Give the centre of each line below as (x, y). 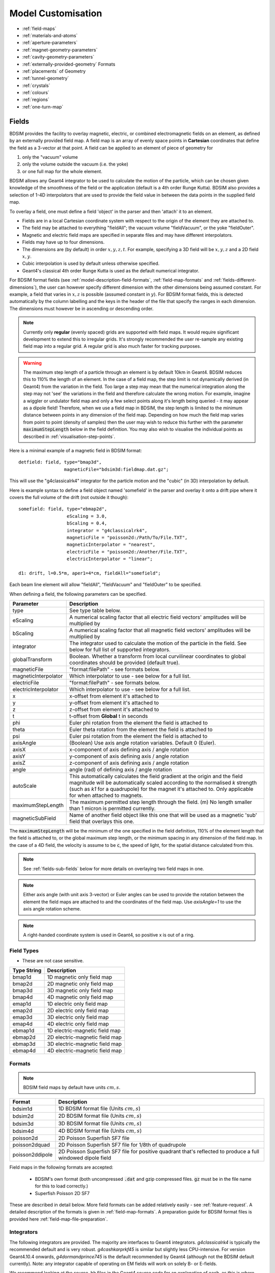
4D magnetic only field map (80, 997)
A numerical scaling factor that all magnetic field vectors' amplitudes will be (160, 630)
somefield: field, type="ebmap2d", (63, 509)
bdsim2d (23, 1116)
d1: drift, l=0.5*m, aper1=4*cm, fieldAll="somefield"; (90, 573)
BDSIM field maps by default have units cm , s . (72, 1088)
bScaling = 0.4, (87, 523)
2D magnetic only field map (80, 984)
